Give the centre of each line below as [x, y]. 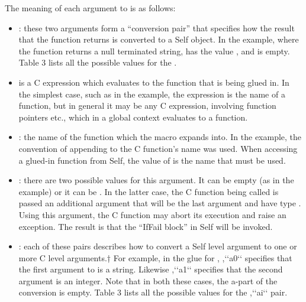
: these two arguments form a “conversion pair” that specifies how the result [157, 27]
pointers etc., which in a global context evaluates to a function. [133, 117]
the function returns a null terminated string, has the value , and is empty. [154, 51]
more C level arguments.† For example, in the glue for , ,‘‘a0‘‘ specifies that [155, 257]
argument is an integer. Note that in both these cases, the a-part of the [148, 280]
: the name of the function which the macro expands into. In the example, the [160, 137]
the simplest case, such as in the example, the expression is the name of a [152, 94]
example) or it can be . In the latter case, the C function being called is [149, 191]
